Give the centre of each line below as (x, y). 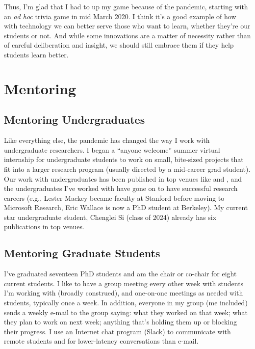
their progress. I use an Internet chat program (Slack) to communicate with (117, 331)
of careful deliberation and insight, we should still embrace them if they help (119, 45)
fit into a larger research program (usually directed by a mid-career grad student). (127, 169)
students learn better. (36, 54)
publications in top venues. (44, 227)
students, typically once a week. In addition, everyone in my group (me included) (126, 303)
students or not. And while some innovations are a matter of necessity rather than (127, 35)
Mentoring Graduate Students (82, 253)
